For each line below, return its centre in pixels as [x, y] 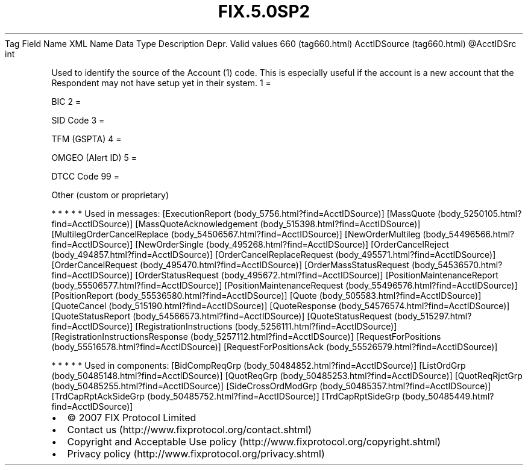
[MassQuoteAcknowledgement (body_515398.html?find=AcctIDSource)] [278, 224]
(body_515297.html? [433, 316]
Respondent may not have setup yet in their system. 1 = [161, 83]
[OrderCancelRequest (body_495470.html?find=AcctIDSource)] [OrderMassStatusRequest [231, 265]
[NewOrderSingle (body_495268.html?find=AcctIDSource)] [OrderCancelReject [292, 244]
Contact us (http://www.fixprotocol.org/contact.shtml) [190, 429]
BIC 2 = [66, 101]
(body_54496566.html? [469, 234]
